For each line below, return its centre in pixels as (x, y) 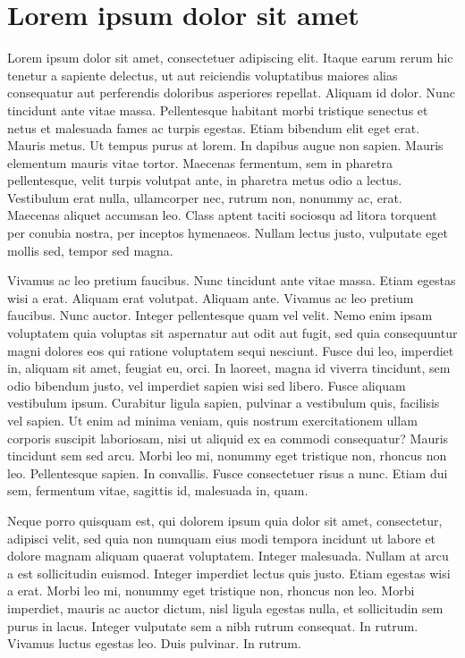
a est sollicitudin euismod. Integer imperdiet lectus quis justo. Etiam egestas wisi (229, 573)
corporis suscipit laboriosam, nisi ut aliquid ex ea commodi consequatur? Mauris (228, 438)
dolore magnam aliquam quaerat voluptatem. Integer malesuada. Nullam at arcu (228, 556)
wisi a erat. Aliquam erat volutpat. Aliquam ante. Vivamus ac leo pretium (211, 297)
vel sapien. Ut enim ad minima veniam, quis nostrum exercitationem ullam (212, 420)
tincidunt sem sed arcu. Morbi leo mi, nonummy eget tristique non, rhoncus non (227, 456)
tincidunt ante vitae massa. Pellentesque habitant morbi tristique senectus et (218, 110)
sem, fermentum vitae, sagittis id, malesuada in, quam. (158, 490)
